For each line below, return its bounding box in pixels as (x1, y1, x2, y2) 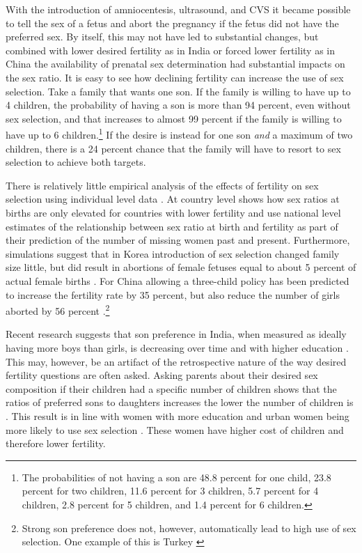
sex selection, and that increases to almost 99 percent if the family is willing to (6, 111, 342, 125)
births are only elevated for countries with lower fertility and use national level (6, 205, 341, 219)
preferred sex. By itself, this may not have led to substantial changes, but (6, 29, 319, 44)
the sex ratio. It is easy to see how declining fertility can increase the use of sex (6, 70, 344, 84)
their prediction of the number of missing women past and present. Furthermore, (6, 233, 350, 247)
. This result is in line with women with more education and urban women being (6, 408, 349, 423)
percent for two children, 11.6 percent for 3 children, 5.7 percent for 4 (22, 483, 319, 498)
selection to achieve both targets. (6, 155, 146, 169)
